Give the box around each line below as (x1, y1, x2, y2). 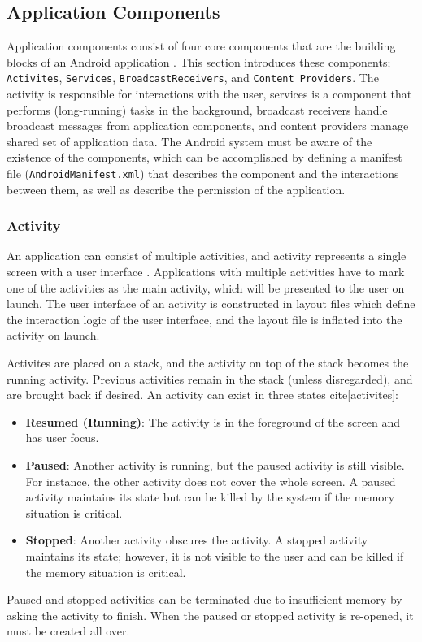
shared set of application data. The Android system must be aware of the (7, 132, 372, 150)
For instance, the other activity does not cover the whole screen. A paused (25, 472, 396, 489)
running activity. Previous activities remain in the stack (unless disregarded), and (7, 370, 413, 387)
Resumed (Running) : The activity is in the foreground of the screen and (25, 413, 401, 430)
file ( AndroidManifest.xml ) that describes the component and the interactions (7, 165, 399, 182)
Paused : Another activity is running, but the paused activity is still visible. (25, 457, 405, 474)
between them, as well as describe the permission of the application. (7, 180, 346, 197)
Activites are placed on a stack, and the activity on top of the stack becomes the (7, 354, 409, 371)
